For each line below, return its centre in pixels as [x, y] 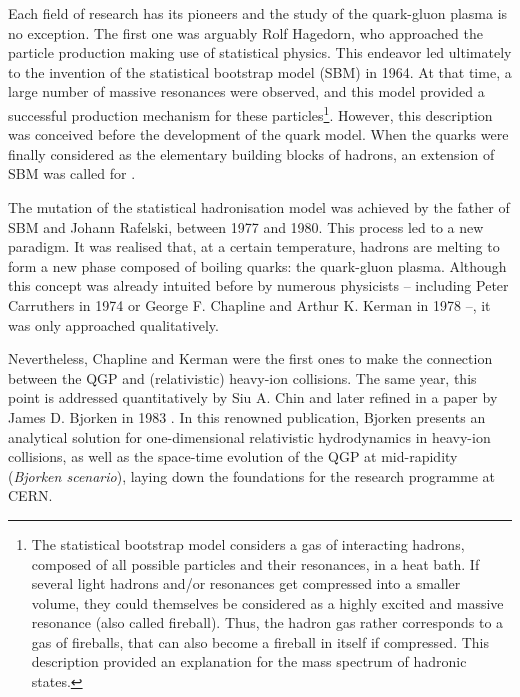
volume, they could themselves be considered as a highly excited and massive [267, 602]
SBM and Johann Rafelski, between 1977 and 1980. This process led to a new [246, 226]
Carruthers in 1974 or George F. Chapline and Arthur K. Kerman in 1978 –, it [249, 304]
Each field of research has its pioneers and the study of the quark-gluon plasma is [258, 13]
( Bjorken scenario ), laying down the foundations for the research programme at [252, 475]
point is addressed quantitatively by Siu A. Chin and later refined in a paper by [253, 397]
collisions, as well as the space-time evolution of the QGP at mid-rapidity [233, 456]
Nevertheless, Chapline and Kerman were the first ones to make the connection [250, 358]
